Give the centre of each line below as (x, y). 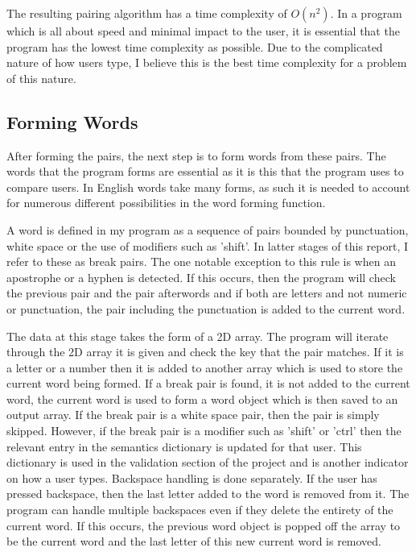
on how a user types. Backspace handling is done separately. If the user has (192, 477)
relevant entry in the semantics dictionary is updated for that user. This (184, 446)
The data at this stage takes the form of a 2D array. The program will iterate (198, 336)
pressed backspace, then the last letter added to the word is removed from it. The (208, 494)
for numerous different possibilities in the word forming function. (166, 203)
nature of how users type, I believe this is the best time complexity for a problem (207, 62)
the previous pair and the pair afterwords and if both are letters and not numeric (207, 293)
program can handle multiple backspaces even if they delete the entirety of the (200, 510)
